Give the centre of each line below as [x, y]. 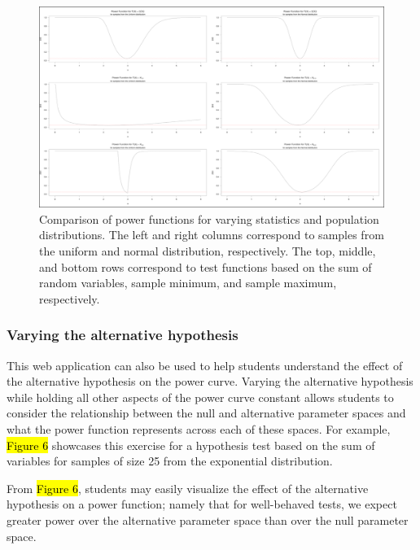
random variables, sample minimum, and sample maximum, [188, 283]
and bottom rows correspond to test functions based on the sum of [206, 266]
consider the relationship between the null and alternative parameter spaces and [206, 413]
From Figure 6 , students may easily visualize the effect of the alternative [188, 488]
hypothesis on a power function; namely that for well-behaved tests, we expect [202, 504]
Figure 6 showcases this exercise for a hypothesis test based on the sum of [191, 445]
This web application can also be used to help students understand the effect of [205, 365]
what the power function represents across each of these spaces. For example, [199, 428]
